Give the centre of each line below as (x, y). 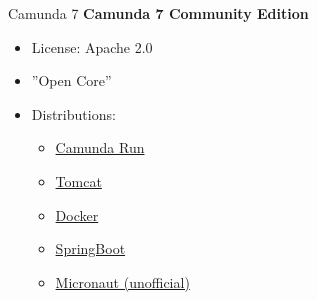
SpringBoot (90, 248)
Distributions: (73, 113)
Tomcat (78, 180)
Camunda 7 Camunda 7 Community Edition (158, 13)
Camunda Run (100, 147)
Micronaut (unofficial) (122, 281)
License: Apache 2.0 (92, 46)
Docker (77, 214)
